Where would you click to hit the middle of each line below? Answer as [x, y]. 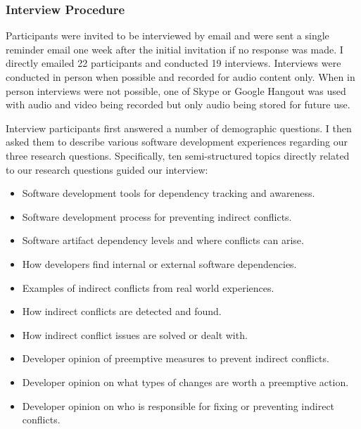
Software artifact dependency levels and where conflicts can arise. [163, 240]
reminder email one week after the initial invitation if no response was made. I [175, 49]
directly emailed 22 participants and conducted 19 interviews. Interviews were [173, 63]
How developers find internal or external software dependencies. [159, 263]
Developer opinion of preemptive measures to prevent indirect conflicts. [176, 358]
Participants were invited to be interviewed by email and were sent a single [167, 36]
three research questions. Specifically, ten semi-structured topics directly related [178, 155]
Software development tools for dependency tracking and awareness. [169, 193]
